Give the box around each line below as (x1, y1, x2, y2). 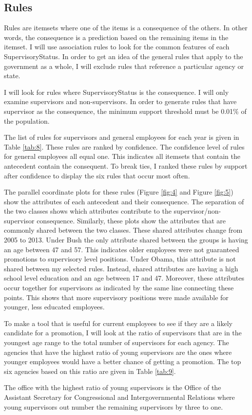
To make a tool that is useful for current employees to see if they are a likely (4, 318, 233, 328)
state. (4, 70, 20, 81)
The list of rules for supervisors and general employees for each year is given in (4, 132, 239, 142)
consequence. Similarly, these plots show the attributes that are (37, 215, 226, 225)
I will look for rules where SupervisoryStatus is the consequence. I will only (4, 87, 229, 97)
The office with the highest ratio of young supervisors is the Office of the (4, 382, 221, 393)
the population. (4, 115, 50, 126)
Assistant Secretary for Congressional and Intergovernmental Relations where (4, 392, 235, 402)
